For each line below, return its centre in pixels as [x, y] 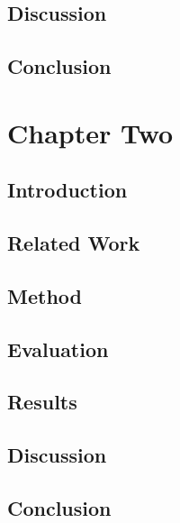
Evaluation [58, 349]
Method [45, 295]
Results [42, 402]
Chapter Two [90, 132]
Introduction [67, 190]
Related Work [74, 243]
